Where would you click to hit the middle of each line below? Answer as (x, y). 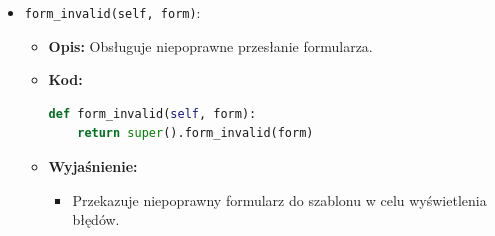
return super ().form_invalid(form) (195, 133)
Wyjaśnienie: (93, 166)
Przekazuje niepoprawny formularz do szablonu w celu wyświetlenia (279, 199)
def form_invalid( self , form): (152, 113)
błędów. (96, 219)
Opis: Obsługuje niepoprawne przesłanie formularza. (210, 45)
